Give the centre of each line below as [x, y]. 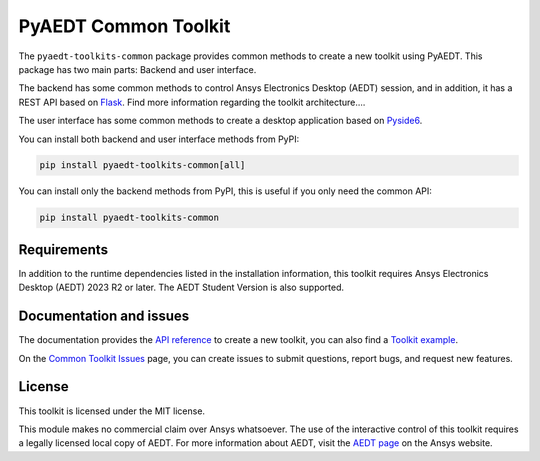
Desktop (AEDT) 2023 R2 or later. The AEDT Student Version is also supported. [181, 287]
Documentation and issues [104, 316]
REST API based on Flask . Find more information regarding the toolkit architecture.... [192, 102]
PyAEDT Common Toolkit [124, 26]
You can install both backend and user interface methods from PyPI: [159, 139]
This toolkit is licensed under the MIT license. [111, 411]
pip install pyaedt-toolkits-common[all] [142, 165]
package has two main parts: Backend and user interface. [137, 69]
